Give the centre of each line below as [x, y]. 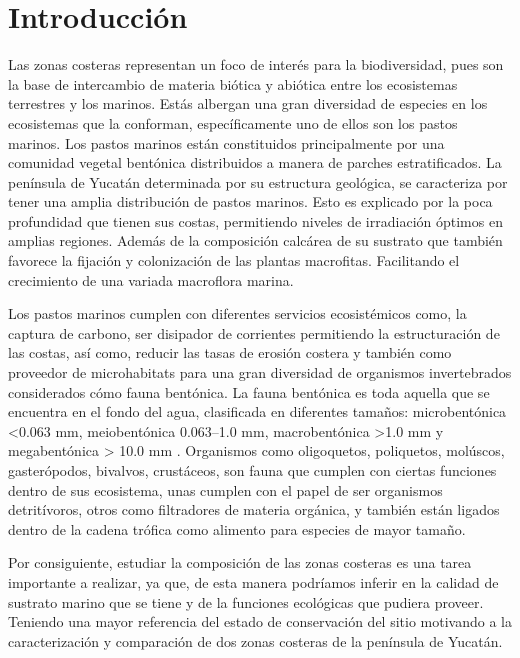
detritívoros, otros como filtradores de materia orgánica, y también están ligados [254, 509]
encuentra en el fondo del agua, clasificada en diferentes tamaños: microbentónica [257, 411]
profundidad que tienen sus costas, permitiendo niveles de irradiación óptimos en [255, 220]
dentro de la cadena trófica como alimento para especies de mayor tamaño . [237, 528]
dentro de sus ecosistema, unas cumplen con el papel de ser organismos [225, 489]
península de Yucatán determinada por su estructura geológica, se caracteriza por [258, 181]
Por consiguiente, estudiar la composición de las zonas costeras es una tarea [240, 562]
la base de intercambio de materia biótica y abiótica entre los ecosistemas [233, 83]
